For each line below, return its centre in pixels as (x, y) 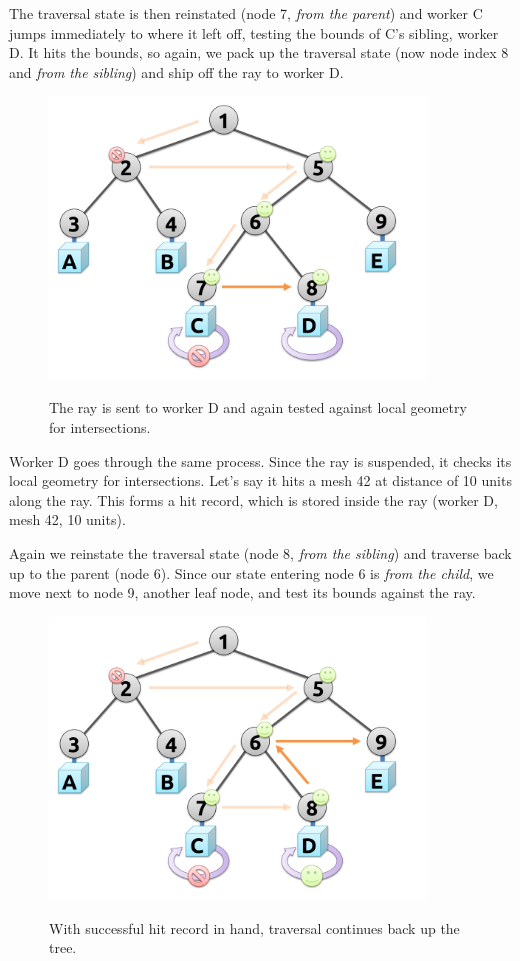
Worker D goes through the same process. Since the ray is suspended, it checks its (260, 460)
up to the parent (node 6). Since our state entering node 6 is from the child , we (251, 572)
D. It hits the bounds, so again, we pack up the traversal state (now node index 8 (259, 52)
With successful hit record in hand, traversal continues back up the (254, 927)
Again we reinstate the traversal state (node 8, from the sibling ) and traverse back (260, 552)
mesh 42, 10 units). (67, 519)
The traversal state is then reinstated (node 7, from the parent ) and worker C (246, 13)
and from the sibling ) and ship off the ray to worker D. (176, 71)
